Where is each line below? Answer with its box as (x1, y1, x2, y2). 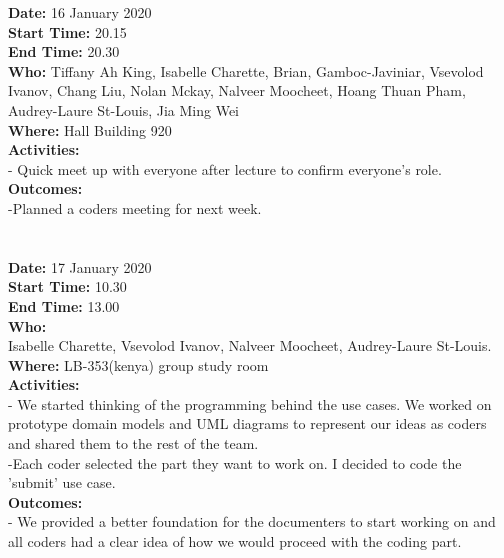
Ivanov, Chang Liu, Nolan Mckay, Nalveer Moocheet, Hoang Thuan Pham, (8, 80, 466, 101)
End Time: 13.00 (8, 295, 120, 316)
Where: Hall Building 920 (8, 119, 172, 140)
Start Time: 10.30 (8, 276, 127, 297)
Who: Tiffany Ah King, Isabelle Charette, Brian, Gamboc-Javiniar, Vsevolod (8, 60, 484, 81)
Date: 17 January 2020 (8, 256, 152, 277)
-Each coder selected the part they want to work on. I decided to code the (8, 452, 462, 473)
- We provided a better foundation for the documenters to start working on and (8, 511, 496, 532)
